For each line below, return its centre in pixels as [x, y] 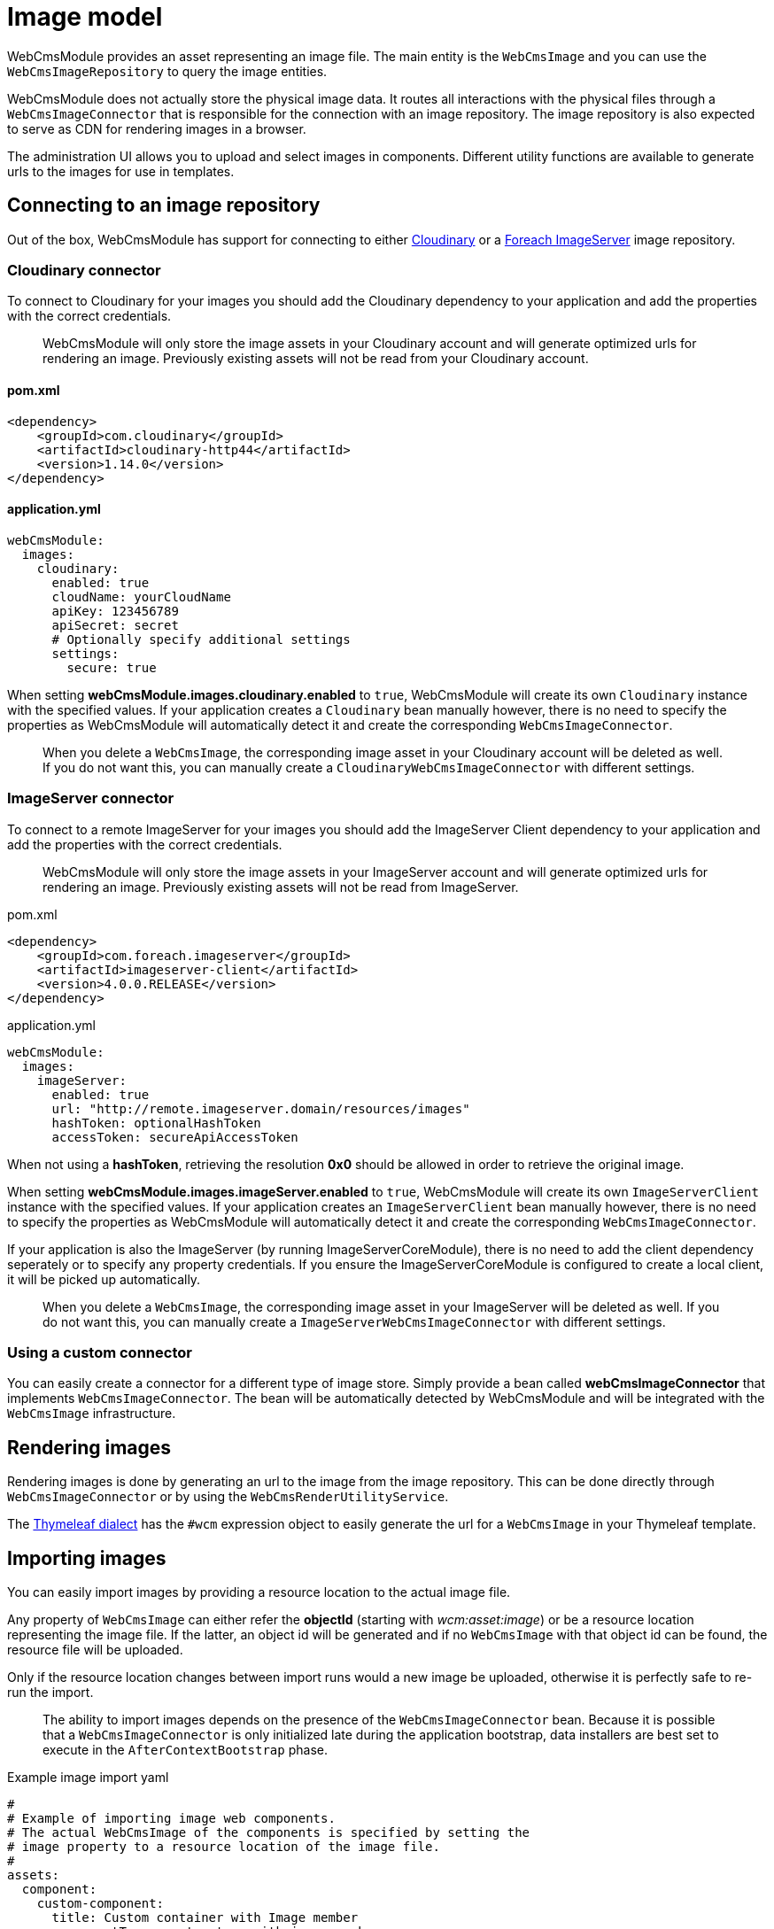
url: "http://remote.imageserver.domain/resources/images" [261, 1108]
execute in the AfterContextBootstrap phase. [185, 1749]
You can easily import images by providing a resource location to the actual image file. [259, 1592]
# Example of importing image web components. [171, 1818]
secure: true [112, 667]
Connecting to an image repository [164, 205]
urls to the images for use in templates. [121, 171]
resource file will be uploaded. [95, 1649]
